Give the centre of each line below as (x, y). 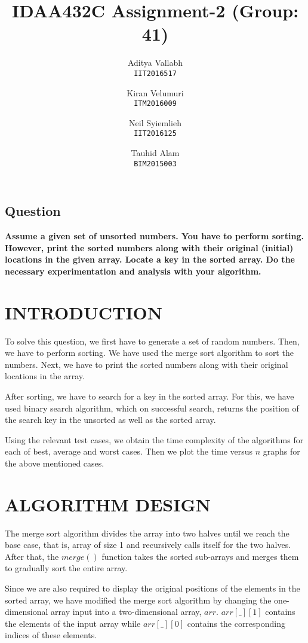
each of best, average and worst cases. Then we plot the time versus (129, 451)
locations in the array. (45, 376)
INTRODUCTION (84, 312)
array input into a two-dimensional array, (126, 612)
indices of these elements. (51, 635)
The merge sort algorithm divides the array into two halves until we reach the (147, 533)
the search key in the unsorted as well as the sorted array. (110, 420)
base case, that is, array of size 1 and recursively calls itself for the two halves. (148, 545)
